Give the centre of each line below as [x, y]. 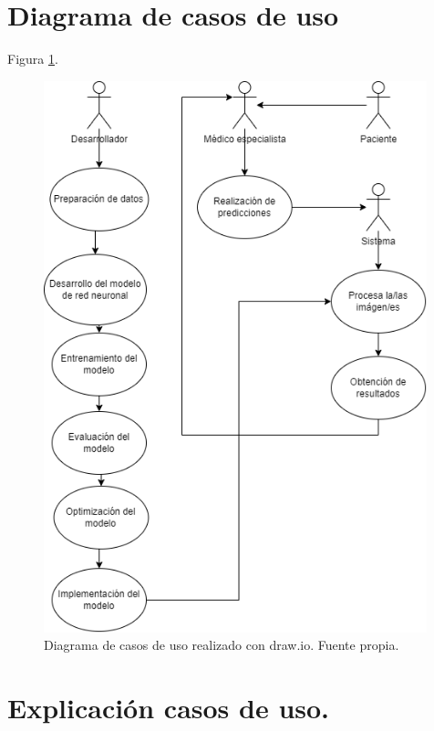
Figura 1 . [33, 59]
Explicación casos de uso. [169, 708]
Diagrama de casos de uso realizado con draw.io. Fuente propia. [222, 645]
